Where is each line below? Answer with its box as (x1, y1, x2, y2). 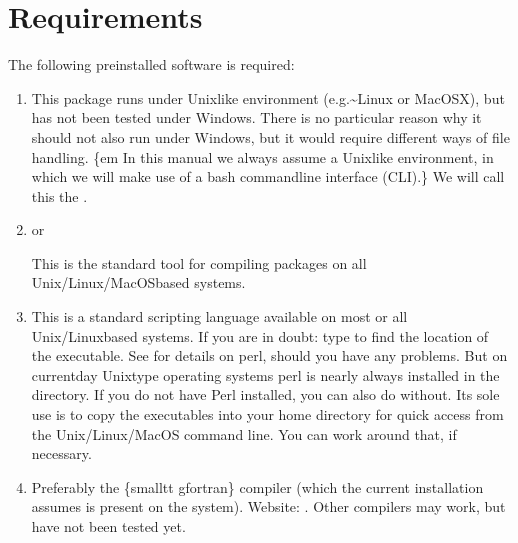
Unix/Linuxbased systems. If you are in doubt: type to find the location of (31, 325, 489, 346)
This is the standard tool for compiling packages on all (31, 252, 367, 273)
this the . (31, 185, 88, 206)
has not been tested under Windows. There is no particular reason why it (31, 107, 482, 128)
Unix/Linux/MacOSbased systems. (31, 272, 246, 293)
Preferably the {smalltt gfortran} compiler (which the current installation (31, 476, 484, 497)
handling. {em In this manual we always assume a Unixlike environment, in (31, 146, 494, 167)
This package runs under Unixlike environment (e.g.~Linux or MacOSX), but (31, 87, 505, 108)
